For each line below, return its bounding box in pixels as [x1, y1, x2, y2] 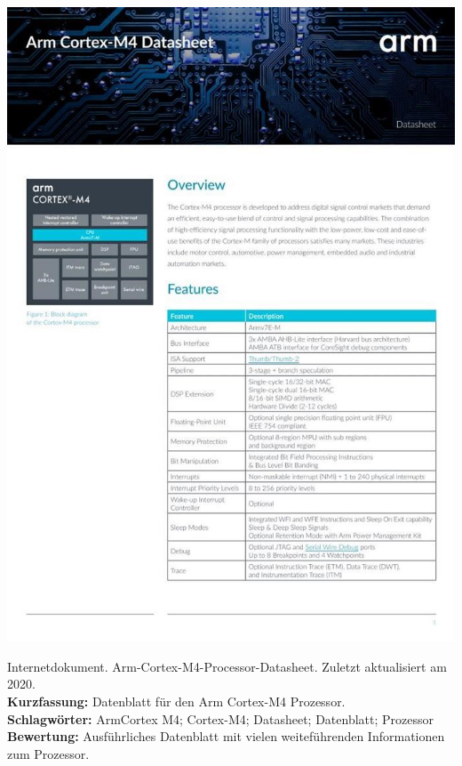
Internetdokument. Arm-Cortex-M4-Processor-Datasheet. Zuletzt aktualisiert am [7, 657, 447, 675]
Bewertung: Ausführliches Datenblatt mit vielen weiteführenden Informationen [7, 727, 445, 746]
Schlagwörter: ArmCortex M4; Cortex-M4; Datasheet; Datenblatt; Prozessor [7, 709, 434, 728]
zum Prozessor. [7, 744, 90, 762]
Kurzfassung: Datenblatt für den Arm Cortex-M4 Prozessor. [7, 692, 346, 711]
